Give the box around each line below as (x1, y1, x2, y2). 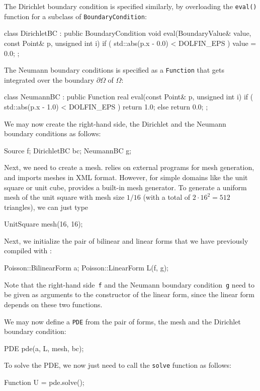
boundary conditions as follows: (4, 128, 101, 139)
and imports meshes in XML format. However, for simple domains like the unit (4, 172, 248, 182)
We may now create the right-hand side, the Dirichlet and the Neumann (4, 118, 226, 129)
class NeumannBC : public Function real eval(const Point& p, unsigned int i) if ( (4, 91, 253, 102)
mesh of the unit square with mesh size (4, 192, 125, 202)
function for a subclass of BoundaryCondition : (4, 11, 147, 21)
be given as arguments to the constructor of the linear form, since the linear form (4, 289, 254, 300)
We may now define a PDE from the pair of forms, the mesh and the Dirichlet (4, 316, 241, 326)
